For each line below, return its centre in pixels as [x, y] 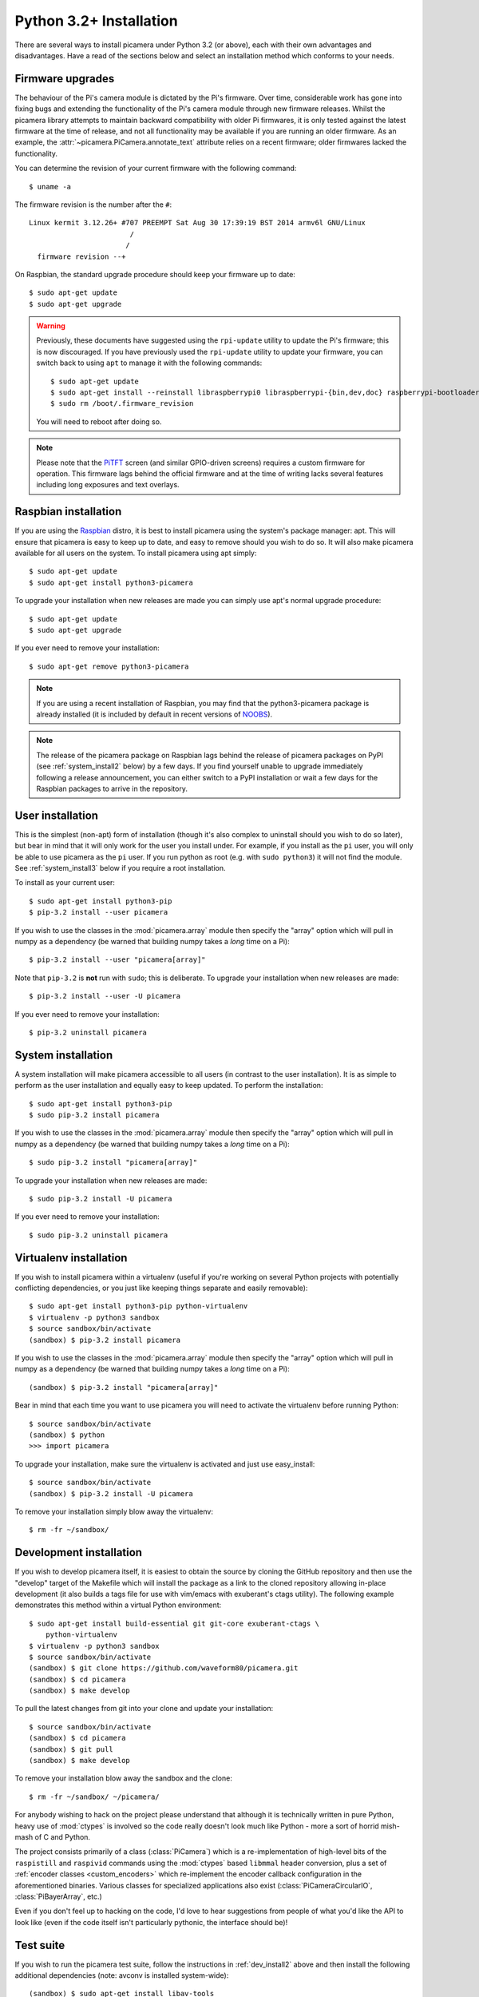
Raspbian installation [68, 512]
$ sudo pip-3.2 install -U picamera [101, 1199]
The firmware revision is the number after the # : [93, 204]
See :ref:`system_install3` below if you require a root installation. [121, 868]
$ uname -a [50, 187]
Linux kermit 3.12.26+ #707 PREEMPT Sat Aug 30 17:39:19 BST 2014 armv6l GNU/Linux [198, 223]
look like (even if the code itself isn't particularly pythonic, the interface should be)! [151, 1922]
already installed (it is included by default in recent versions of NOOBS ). [154, 714]
